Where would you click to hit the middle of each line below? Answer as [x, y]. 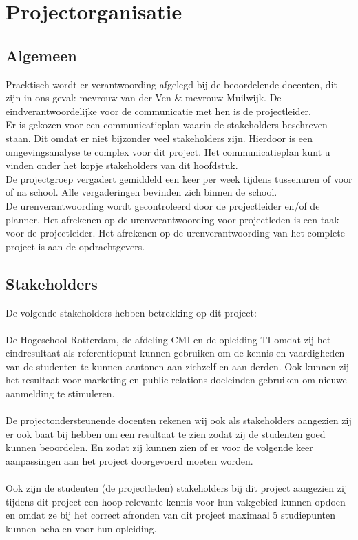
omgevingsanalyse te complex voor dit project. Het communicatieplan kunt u [168, 151]
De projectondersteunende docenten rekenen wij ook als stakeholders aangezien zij [179, 420]
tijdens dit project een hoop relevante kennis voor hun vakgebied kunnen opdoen [176, 501]
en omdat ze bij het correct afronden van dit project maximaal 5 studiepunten [170, 515]
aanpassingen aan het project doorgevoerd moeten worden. [129, 461]
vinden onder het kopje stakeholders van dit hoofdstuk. [122, 165]
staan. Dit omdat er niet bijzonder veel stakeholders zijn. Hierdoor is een [159, 138]
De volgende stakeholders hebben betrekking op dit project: [131, 312]
